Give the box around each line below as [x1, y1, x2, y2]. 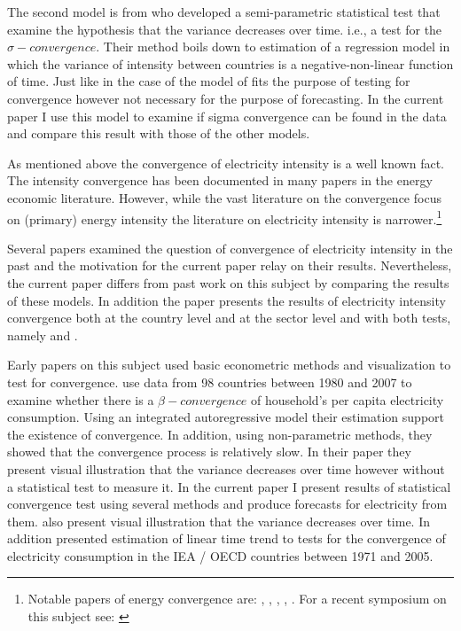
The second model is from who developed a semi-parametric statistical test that [7, 3, 441, 20]
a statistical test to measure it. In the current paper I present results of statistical [7, 477, 451, 495]
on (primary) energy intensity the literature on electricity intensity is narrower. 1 [7, 206, 442, 228]
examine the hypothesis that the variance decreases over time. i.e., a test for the [7, 19, 442, 38]
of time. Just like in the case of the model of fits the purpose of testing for [7, 72, 410, 90]
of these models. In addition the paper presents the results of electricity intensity [7, 291, 446, 309]
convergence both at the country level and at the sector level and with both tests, [7, 308, 451, 327]
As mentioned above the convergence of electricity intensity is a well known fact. [7, 153, 444, 172]
